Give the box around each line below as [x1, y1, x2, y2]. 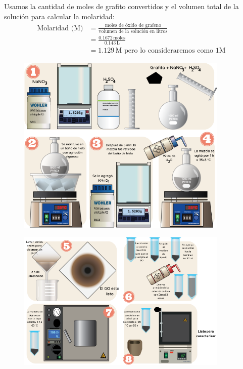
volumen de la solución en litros [99, 28, 168, 34]
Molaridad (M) [37, 24, 83, 32]
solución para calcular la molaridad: [4, 11, 115, 21]
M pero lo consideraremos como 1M [115, 47, 226, 55]
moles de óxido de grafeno [105, 23, 161, 28]
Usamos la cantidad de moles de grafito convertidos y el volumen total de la [4, 1, 239, 11]
